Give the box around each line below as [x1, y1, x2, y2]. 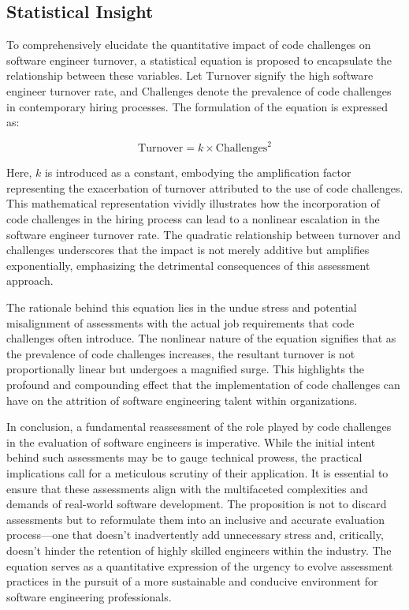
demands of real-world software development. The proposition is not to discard [6, 496, 387, 512]
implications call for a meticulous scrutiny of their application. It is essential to [6, 464, 389, 481]
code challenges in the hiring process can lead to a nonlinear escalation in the [6, 211, 380, 227]
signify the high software [255, 67, 374, 84]
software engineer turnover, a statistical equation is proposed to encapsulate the [6, 51, 392, 68]
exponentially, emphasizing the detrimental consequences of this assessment [6, 256, 370, 273]
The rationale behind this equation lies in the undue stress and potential [6, 299, 357, 316]
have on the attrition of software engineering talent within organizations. [6, 391, 358, 408]
